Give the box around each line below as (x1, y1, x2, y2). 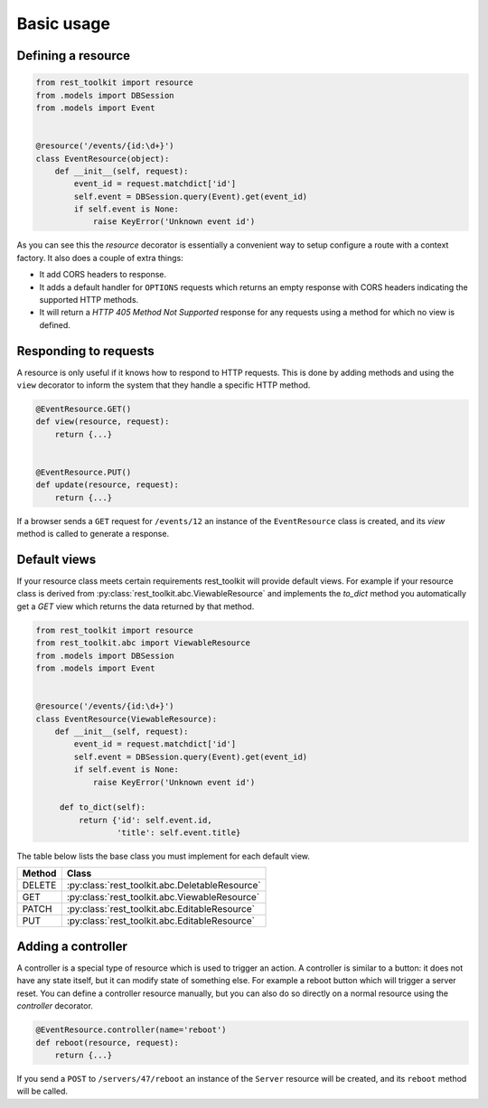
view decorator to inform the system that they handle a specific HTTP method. (16, 380, 311, 390)
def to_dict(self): (59, 803, 146, 812)
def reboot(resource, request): (35, 1038, 180, 1047)
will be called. (16, 1085, 68, 1097)
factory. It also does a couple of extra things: (16, 252, 184, 263)
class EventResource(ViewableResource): (35, 714, 217, 724)
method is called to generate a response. (16, 529, 170, 540)
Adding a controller (16, 938, 128, 953)
